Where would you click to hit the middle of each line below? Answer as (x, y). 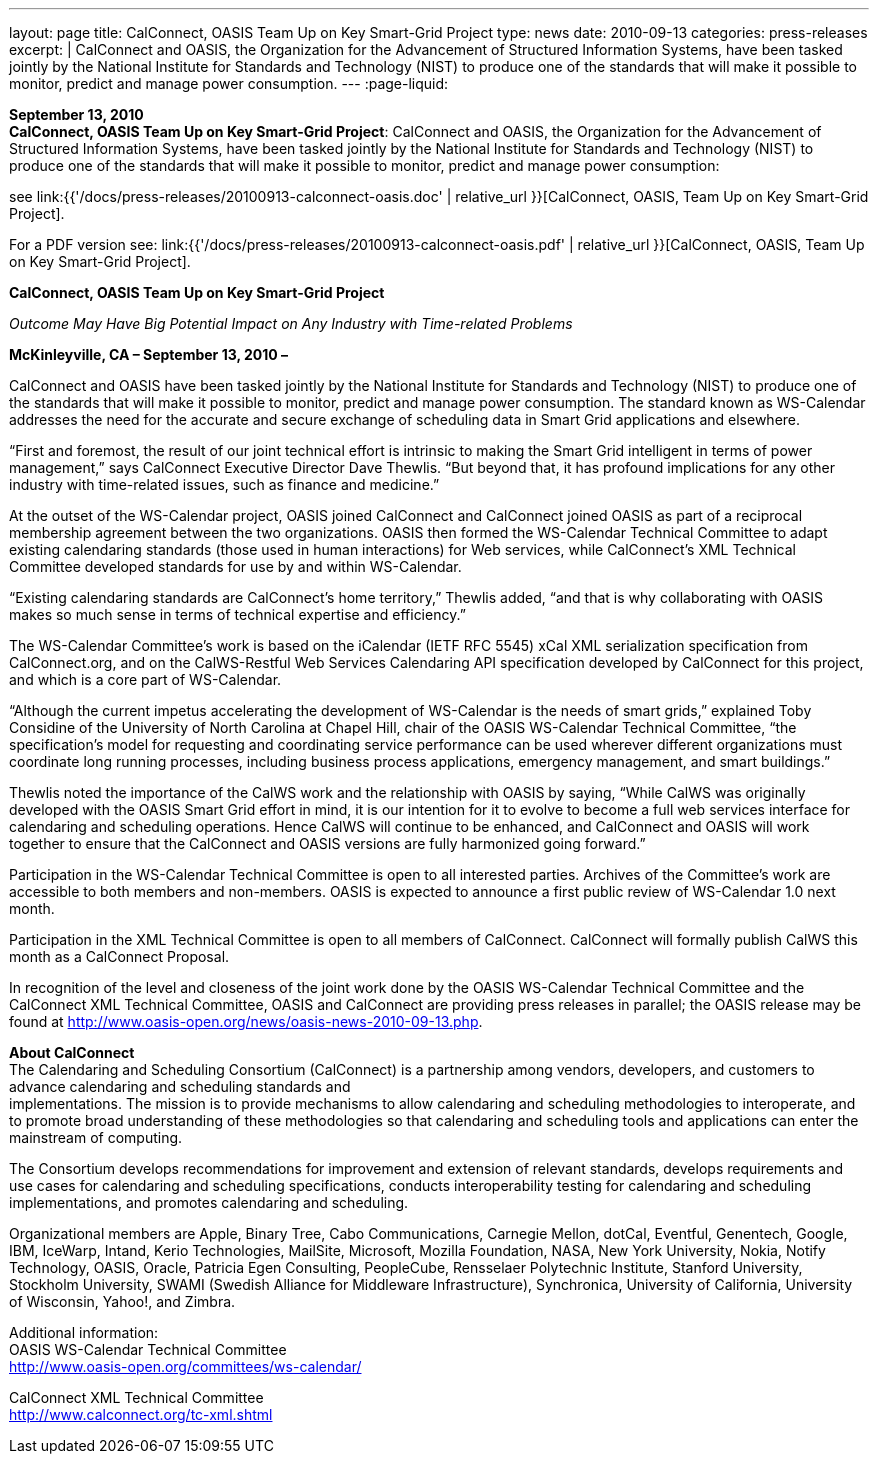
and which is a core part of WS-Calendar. (145, 679)
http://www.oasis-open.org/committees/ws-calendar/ (185, 1366)
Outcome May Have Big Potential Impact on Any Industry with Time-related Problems (291, 323)
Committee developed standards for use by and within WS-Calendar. (235, 566)
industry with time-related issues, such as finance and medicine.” (224, 484)
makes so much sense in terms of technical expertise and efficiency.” (237, 614)
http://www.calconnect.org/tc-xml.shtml (141, 1414)
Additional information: (84, 1332)
